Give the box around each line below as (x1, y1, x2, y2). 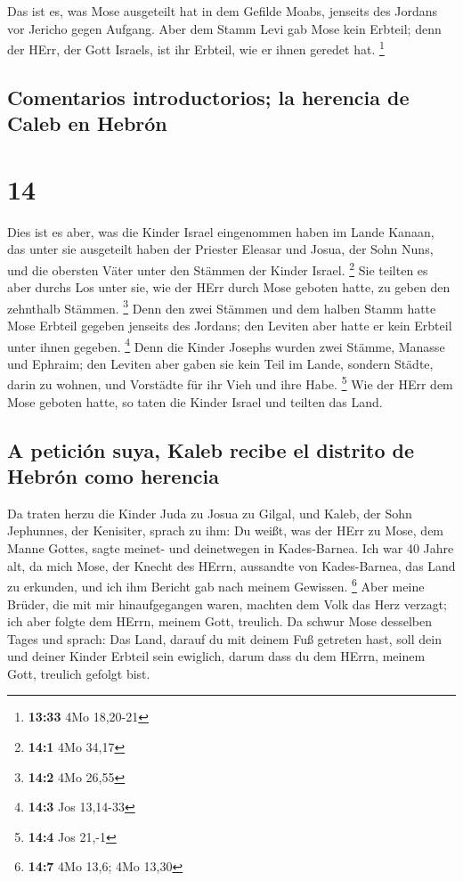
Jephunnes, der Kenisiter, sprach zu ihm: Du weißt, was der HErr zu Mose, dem (7, 521, 444, 540)
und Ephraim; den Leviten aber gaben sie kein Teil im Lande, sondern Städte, (7, 354, 434, 372)
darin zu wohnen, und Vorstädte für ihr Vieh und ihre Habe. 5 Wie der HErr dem (7, 372, 453, 394)
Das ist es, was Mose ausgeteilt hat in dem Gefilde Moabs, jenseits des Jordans (7, 2, 438, 20)
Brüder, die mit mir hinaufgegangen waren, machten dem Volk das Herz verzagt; (7, 594, 447, 613)
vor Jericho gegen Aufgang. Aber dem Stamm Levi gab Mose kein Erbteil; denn (7, 19, 442, 37)
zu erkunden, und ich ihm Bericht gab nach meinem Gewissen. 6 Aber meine (7, 575, 425, 595)
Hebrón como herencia (7, 462, 220, 490)
